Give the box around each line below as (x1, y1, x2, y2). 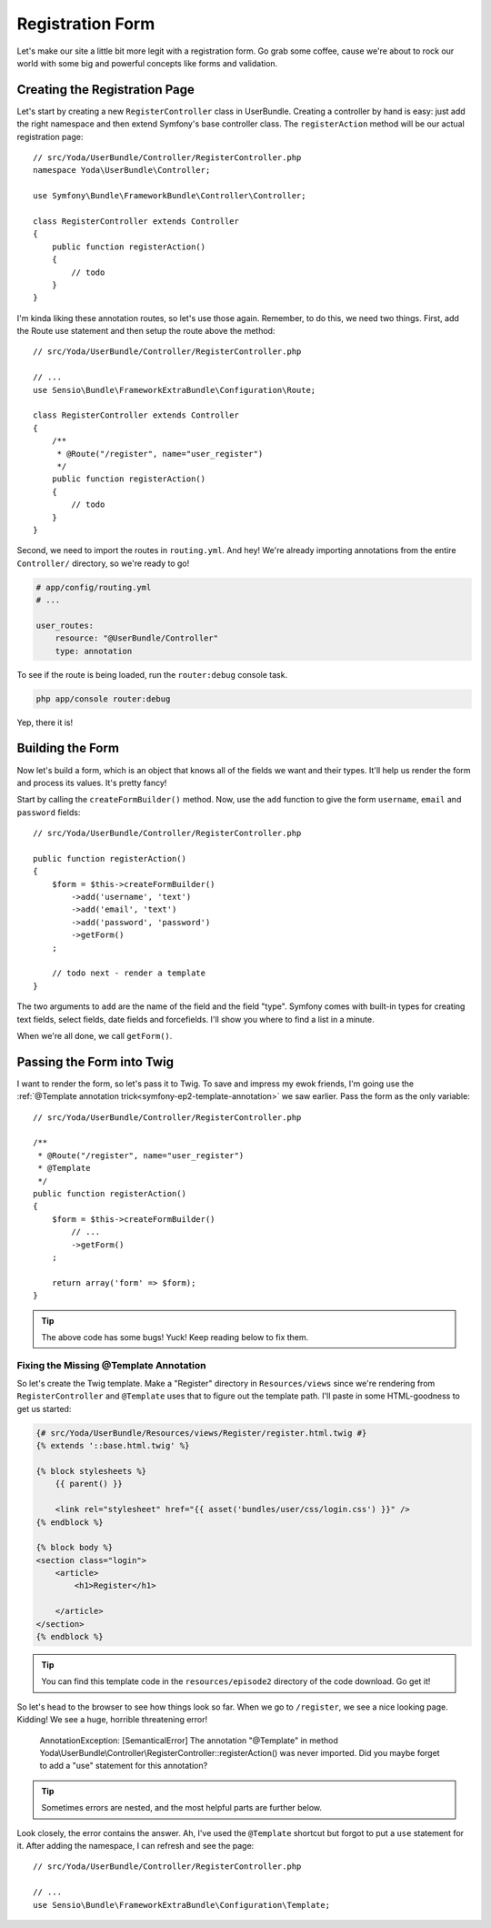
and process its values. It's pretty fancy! (16, 777, 167, 788)
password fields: (16, 806, 81, 818)
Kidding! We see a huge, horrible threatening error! (16, 1714, 208, 1725)
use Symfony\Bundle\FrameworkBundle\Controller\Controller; (33, 191, 306, 201)
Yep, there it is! (16, 717, 74, 728)
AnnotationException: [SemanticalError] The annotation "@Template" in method (39, 1734, 338, 1746)
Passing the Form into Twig (16, 1054, 175, 1069)
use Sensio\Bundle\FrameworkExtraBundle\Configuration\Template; (33, 1900, 331, 1910)
